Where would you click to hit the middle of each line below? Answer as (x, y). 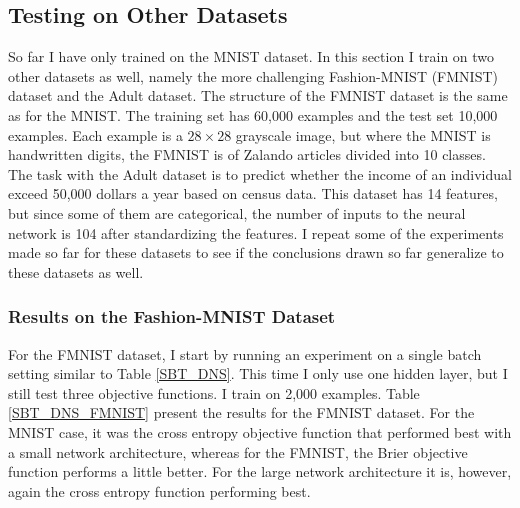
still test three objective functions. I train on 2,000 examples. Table (214, 392)
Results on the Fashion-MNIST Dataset (172, 316)
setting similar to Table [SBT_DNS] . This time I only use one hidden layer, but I (258, 373)
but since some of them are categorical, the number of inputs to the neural (237, 212)
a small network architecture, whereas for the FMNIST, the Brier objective (238, 451)
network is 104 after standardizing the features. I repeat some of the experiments (256, 232)
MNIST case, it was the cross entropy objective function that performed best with (260, 431)
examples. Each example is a (95, 134)
